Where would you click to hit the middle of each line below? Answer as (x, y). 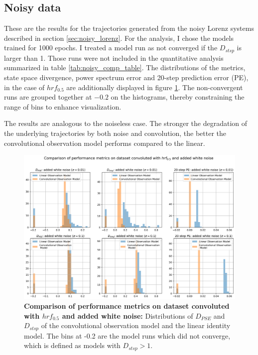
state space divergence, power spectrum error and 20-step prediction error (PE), (126, 77)
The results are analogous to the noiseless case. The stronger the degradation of (126, 123)
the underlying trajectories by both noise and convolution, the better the (115, 133)
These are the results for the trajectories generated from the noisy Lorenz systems (129, 28)
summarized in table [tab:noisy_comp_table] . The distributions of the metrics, (125, 67)
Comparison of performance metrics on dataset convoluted (127, 306)
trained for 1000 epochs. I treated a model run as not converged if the (111, 48)
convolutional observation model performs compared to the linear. (105, 143)
